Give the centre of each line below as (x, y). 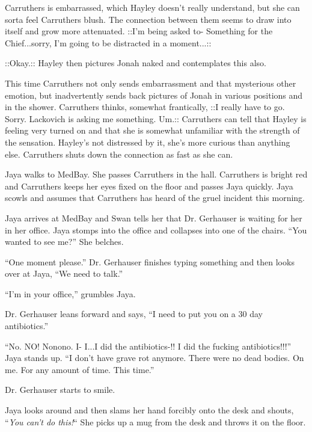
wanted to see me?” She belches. (64, 242)
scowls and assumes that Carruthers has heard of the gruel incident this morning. (155, 198)
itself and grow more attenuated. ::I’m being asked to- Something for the (139, 31)
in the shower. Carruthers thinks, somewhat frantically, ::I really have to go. (145, 107)
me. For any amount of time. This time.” (80, 369)
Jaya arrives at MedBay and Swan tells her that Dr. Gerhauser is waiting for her (154, 218)
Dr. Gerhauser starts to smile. (60, 390)
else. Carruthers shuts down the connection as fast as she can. (119, 154)
